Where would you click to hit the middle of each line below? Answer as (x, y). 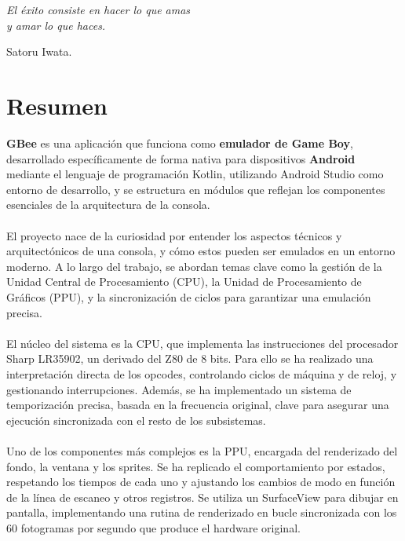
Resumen (57, 106)
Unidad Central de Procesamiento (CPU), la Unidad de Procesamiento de (184, 281)
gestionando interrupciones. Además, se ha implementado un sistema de (179, 389)
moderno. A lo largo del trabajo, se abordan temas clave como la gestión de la (194, 266)
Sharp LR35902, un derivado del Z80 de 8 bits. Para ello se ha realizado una (190, 358)
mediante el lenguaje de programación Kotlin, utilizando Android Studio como (195, 174)
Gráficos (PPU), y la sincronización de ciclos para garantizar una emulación (189, 297)
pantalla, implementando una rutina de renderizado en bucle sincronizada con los (202, 512)
